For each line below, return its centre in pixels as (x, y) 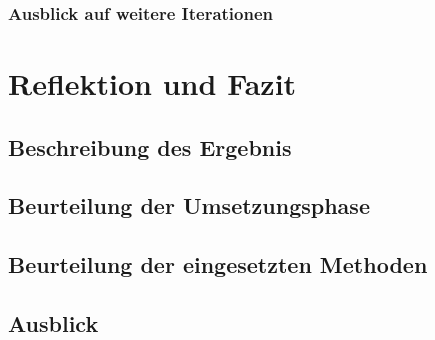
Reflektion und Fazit (152, 83)
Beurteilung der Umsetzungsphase (189, 205)
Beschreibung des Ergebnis (150, 146)
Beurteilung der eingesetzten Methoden (218, 264)
